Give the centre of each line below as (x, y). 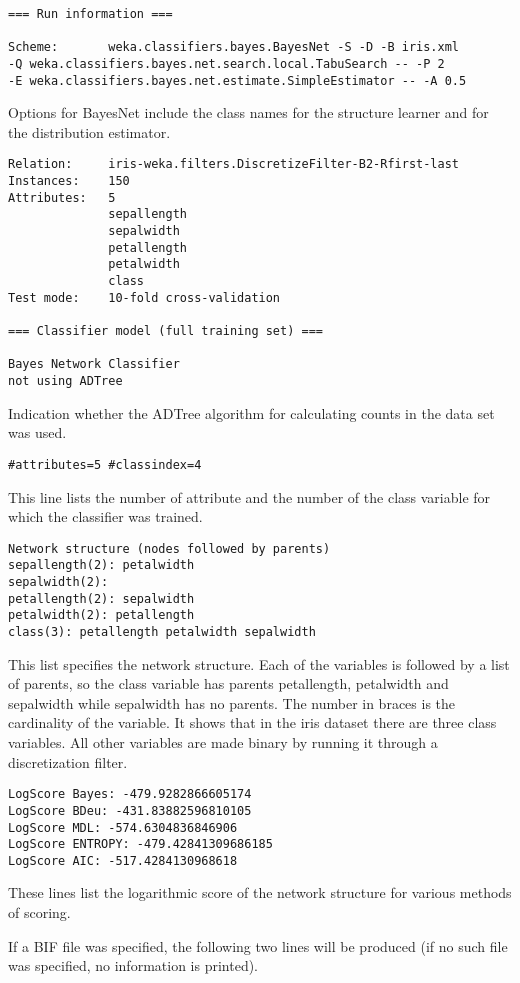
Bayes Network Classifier (94, 364)
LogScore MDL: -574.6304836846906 (123, 827)
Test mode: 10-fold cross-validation (144, 297)
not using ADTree (65, 381)
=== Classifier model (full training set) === (165, 331)
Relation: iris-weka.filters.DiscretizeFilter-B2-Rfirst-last (234, 164)
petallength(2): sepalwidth (101, 598)
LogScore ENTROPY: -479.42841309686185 (140, 844)
